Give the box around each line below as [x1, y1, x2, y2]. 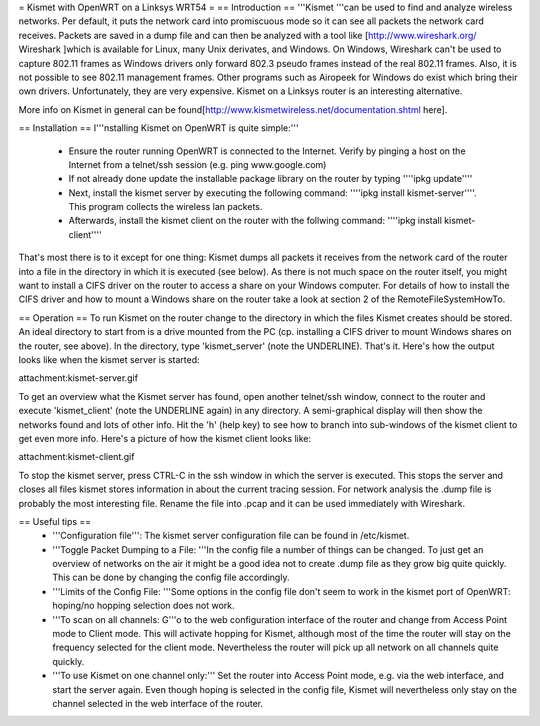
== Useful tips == [18, 515, 92, 527]
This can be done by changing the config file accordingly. [52, 571, 290, 584]
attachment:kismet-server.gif [18, 372, 139, 384]
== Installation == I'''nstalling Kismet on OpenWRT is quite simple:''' [18, 122, 299, 134]
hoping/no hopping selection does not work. [52, 600, 235, 612]
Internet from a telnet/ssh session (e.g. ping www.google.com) [68, 158, 327, 170]
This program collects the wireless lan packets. [68, 201, 263, 213]
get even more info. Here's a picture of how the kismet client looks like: [18, 432, 312, 444]
